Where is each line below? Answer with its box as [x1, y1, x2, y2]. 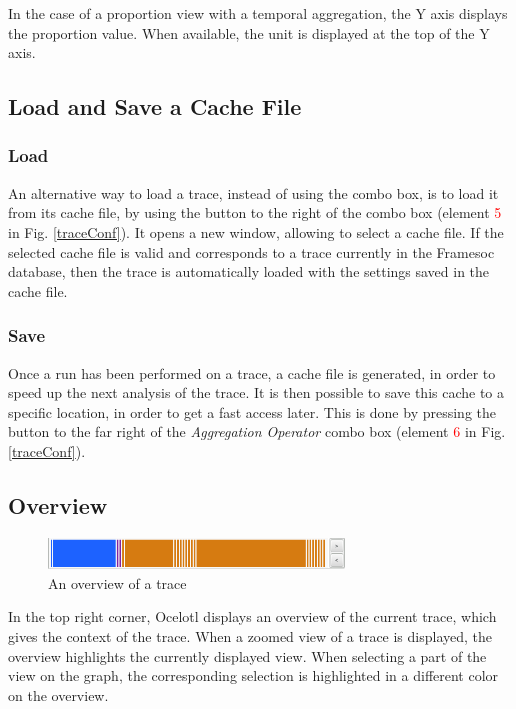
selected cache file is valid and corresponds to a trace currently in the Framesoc [8, 241, 495, 262]
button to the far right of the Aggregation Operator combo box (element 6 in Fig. [8, 421, 506, 442]
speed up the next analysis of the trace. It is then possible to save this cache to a [8, 382, 505, 403]
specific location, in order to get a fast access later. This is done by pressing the [8, 401, 496, 422]
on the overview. [8, 684, 109, 705]
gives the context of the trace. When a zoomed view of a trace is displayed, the [8, 626, 493, 647]
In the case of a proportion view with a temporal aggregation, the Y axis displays [8, 3, 508, 23]
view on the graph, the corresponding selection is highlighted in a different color [8, 665, 499, 686]
